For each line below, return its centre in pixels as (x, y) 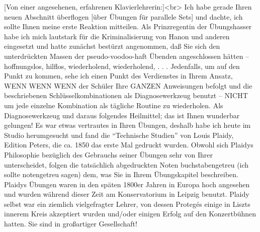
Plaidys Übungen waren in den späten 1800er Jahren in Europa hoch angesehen (127, 184)
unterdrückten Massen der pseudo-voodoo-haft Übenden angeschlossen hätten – (127, 56)
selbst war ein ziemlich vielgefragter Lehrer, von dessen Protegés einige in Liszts (127, 204)
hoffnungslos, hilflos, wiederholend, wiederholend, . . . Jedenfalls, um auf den (122, 66)
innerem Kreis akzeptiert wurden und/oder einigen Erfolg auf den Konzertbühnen (130, 214)
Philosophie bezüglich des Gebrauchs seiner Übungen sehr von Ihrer (109, 154)
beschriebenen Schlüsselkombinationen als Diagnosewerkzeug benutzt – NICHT (126, 95)
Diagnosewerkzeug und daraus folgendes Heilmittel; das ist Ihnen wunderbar (122, 115)
